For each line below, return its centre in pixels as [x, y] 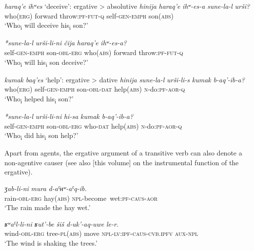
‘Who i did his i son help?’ [41, 136]
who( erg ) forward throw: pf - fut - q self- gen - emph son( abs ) [89, 15]
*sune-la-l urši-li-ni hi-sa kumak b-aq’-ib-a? [69, 116]
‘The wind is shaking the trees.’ [51, 243]
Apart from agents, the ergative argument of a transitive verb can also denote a [123, 153]
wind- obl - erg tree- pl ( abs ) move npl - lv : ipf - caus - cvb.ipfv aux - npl [101, 233]
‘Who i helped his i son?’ [39, 99]
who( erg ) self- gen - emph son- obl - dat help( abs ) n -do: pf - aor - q [95, 89]
